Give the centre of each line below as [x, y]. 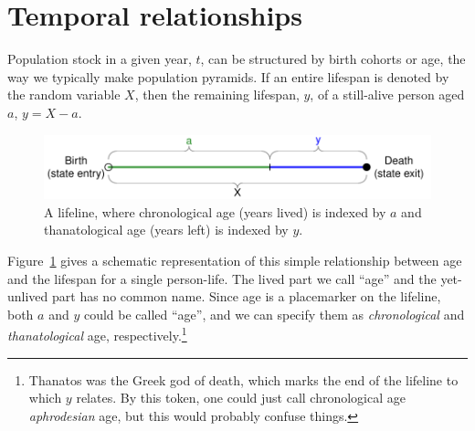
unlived [28, 296]
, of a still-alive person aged [387, 95]
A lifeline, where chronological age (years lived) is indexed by [215, 211]
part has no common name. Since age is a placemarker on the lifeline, [247, 296]
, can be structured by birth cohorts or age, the [333, 59]
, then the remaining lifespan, [217, 95]
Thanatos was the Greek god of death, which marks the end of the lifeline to [243, 379]
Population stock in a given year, [100, 59]
